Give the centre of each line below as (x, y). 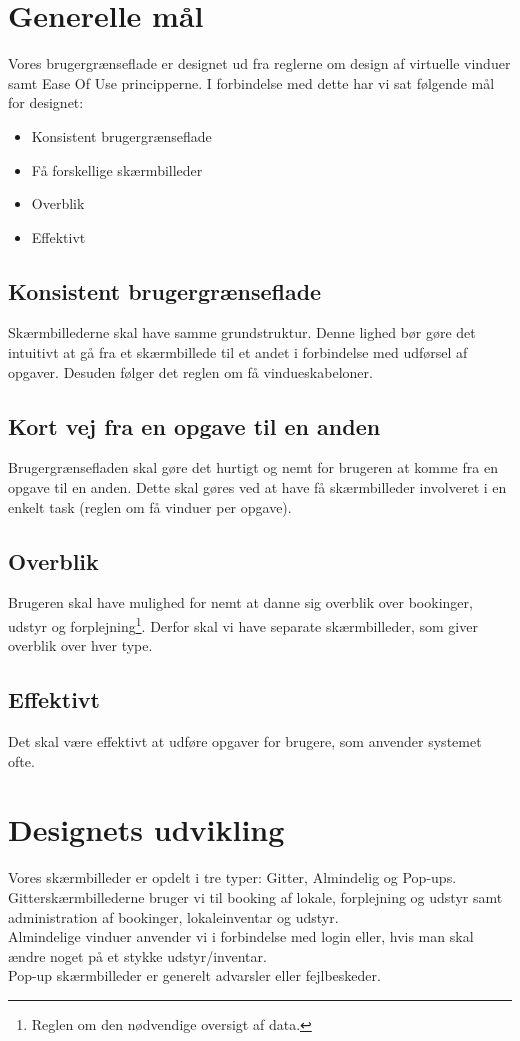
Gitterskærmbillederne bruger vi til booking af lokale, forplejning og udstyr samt (255, 897)
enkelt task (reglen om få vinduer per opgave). (150, 506)
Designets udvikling (146, 829)
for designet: (46, 102)
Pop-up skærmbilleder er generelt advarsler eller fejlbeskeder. (194, 975)
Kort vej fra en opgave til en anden (194, 425)
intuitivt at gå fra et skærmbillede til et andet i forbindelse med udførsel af (238, 352)
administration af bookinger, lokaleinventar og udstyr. (173, 916)
